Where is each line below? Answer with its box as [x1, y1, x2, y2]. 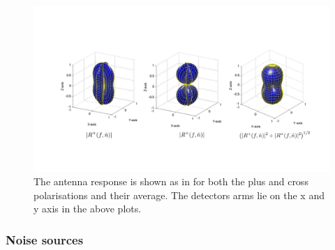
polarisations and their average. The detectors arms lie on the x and [33, 187, 325, 202]
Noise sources [6, 231, 84, 248]
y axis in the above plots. [33, 201, 142, 216]
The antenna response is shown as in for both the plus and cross [33, 174, 308, 189]
